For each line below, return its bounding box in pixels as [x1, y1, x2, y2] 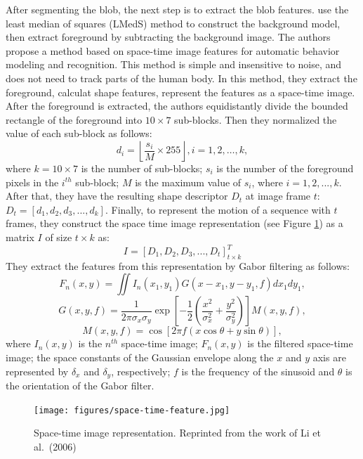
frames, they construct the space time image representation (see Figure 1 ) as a [6, 216, 343, 231]
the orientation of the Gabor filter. [6, 378, 154, 393]
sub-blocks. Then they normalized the [174, 112, 337, 127]
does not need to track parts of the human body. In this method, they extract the [6, 70, 357, 85]
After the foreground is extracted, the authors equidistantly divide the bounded [6, 98, 348, 113]
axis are [312, 349, 346, 364]
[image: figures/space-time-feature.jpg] [34, 405, 230, 415]
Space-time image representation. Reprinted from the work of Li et [34, 425, 321, 440]
